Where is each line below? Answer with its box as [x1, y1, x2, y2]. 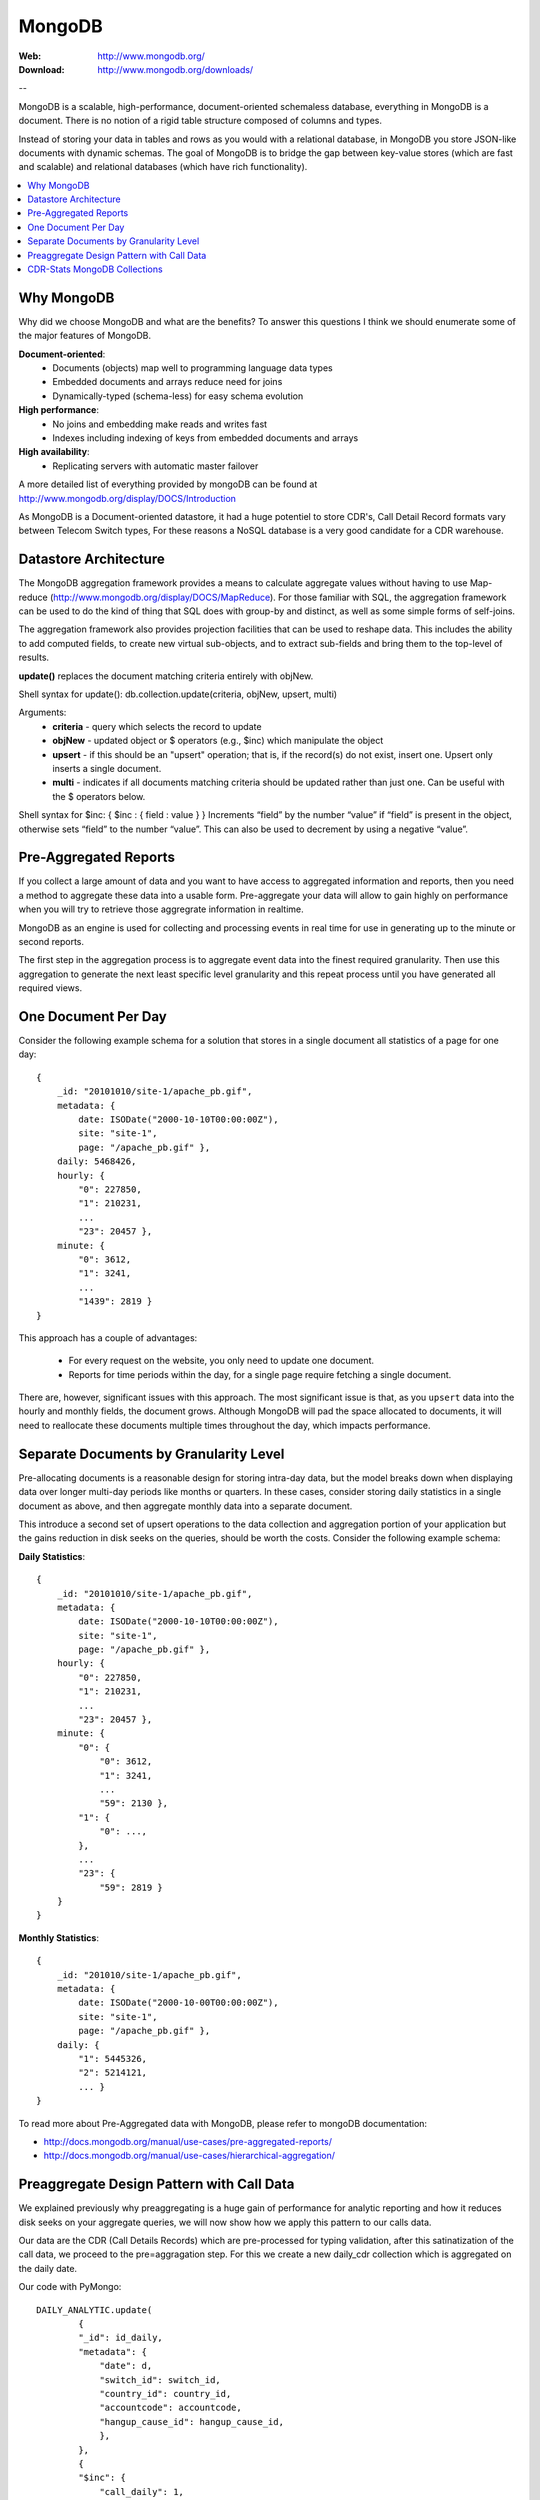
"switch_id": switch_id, [99, 2374, 222, 2385]
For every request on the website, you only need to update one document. [68, 1355, 375, 1367]
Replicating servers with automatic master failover [52, 460, 259, 472]
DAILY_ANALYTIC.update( [36, 2304, 153, 2315]
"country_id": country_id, [99, 2388, 232, 2399]
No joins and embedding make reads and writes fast [52, 418, 268, 430]
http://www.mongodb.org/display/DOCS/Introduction [18, 492, 237, 504]
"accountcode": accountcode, [99, 2402, 242, 2414]
